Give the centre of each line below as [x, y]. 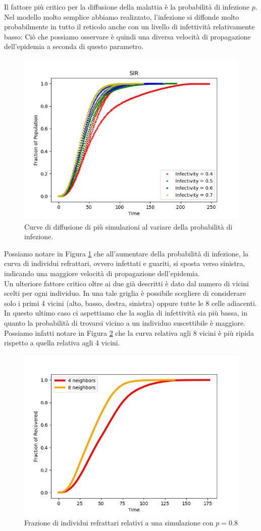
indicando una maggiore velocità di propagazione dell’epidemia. [102, 273]
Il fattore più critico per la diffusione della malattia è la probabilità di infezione [127, 7]
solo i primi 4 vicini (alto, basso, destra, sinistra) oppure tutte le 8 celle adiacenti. [130, 303]
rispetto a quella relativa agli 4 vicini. [62, 343]
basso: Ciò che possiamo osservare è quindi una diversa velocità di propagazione [127, 36]
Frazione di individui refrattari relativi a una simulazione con [119, 523]
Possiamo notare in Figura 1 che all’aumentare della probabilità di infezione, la [126, 253]
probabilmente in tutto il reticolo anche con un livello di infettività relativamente [129, 27]
